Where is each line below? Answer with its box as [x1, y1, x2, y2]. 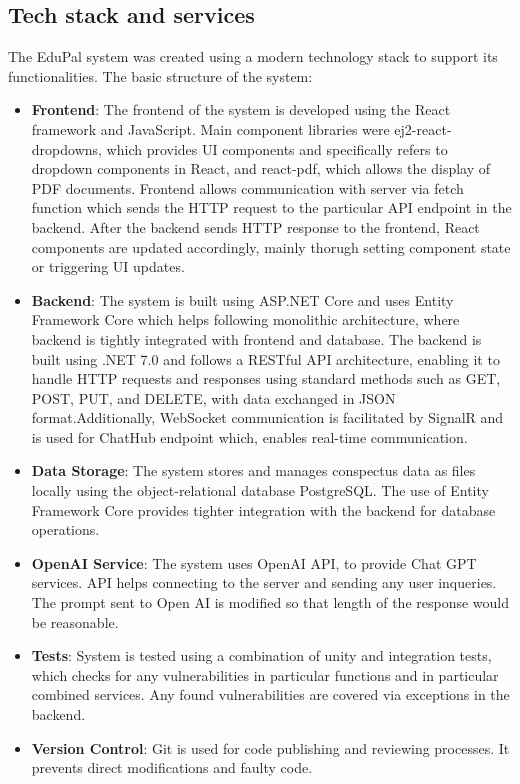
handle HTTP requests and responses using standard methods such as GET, [31, 368, 501, 389]
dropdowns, [31, 138, 102, 159]
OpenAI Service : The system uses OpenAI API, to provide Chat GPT [31, 552, 477, 573]
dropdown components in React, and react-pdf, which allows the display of [31, 158, 491, 179]
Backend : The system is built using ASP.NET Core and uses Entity [31, 289, 454, 310]
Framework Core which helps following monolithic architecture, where [31, 309, 460, 330]
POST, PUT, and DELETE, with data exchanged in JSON [31, 387, 396, 408]
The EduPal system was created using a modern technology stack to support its [8, 46, 498, 67]
